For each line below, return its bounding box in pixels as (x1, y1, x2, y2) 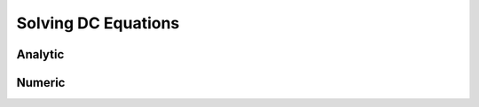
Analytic (16, 47, 65, 62)
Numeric (16, 75, 66, 90)
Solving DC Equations (16, 13, 180, 33)
